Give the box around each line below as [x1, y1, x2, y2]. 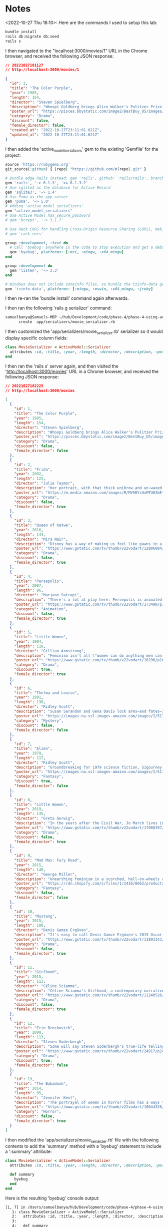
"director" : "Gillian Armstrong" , [14, 648, 86, 653]
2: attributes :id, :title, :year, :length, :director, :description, [11, 1214, 166, 1219]
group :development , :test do [5, 240, 68, 245]
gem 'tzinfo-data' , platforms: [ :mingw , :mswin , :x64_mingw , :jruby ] [5, 286, 153, 291]
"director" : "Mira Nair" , [14, 537, 68, 542]
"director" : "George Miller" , [14, 872, 77, 877]
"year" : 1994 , [14, 639, 43, 644]
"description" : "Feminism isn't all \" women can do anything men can [14, 653, 162, 658]
